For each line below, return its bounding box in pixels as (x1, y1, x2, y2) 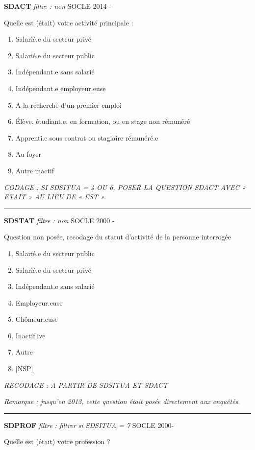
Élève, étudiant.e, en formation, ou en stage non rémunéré (15, 116, 190, 126)
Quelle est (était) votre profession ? (4, 436, 110, 447)
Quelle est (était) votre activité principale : (4, 17, 133, 27)
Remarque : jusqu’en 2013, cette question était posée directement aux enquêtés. (4, 396, 240, 406)
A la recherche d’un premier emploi (15, 99, 122, 110)
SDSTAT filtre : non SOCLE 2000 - (4, 215, 115, 225)
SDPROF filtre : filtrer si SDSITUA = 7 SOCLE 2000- (4, 420, 174, 430)
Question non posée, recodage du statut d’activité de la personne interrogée (4, 232, 231, 242)
